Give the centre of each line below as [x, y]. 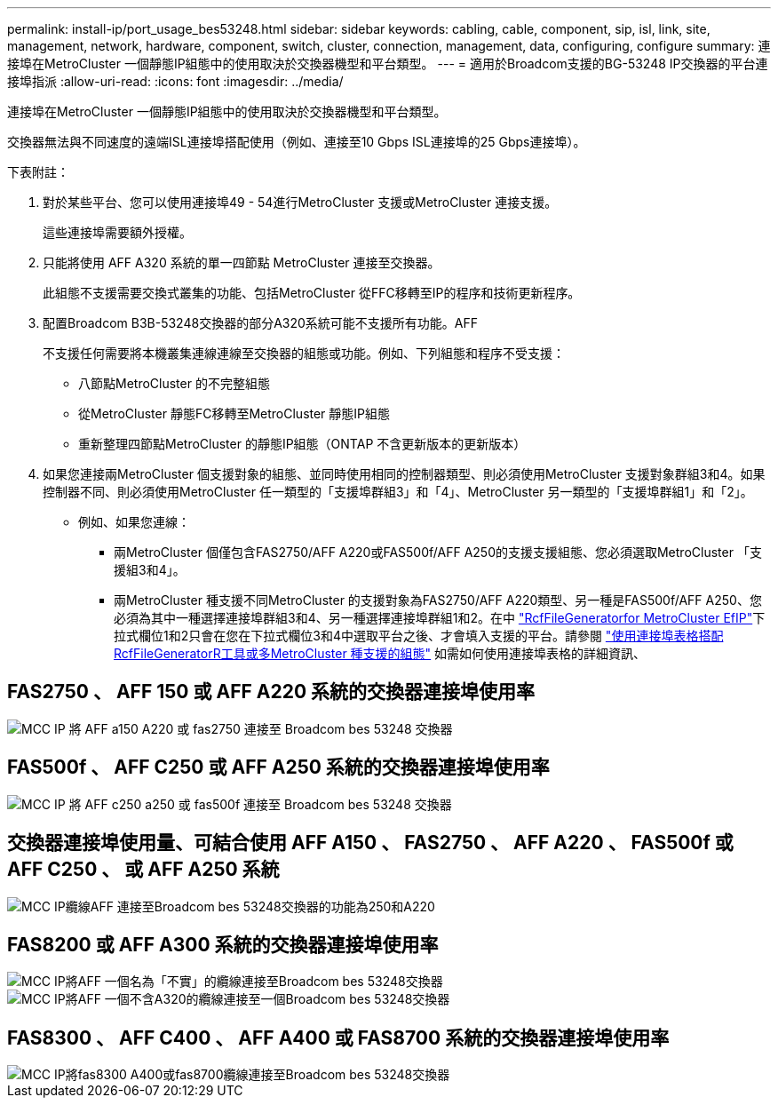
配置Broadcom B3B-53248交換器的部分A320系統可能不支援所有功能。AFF [261, 323]
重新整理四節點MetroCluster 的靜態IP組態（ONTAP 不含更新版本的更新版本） [302, 444]
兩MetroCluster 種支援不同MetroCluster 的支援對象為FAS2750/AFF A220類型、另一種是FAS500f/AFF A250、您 [438, 600]
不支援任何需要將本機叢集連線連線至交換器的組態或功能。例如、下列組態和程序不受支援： [304, 353]
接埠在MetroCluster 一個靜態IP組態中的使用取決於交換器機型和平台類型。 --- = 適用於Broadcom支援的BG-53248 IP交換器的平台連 [388, 64]
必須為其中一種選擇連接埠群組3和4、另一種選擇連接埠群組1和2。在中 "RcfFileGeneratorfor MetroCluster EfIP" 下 [440, 618]
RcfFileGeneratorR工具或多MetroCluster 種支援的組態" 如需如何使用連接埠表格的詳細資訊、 [380, 653]
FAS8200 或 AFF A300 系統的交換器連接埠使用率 [223, 944]
